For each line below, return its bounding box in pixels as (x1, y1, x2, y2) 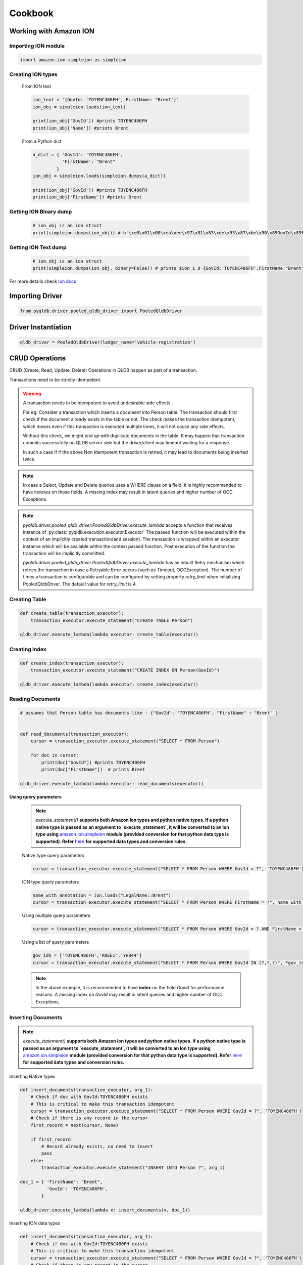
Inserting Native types (9, 1073, 56, 1079)
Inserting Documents (9, 1014, 63, 1021)
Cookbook (9, 8, 54, 19)
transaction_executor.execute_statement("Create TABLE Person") (30, 617, 193, 623)
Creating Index (9, 646, 46, 653)
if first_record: (30, 1136, 74, 1142)
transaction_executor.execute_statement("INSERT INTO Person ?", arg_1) (41, 1165, 225, 1171)
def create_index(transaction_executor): (20, 660, 124, 666)
